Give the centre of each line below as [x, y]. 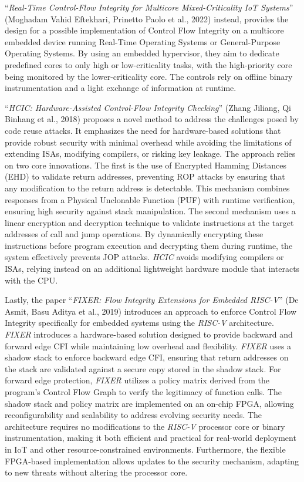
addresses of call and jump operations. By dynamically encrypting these [134, 234]
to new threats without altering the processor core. [96, 472]
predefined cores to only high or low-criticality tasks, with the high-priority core [148, 64]
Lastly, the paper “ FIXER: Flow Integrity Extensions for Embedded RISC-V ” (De [152, 300]
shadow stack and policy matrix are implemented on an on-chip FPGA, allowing [149, 403]
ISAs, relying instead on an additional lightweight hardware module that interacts [152, 269]
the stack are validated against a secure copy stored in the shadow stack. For [143, 368]
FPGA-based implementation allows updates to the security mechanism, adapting [152, 461]
